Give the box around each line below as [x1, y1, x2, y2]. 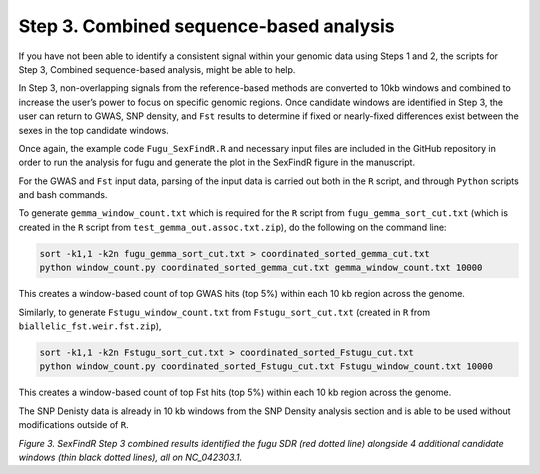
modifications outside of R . [18, 419, 129, 431]
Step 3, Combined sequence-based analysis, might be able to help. [18, 63, 296, 75]
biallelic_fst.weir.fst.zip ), [18, 320, 162, 332]
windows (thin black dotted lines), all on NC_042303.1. [18, 451, 243, 463]
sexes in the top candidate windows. [18, 124, 169, 136]
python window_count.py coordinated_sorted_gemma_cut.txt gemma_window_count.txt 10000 [39, 262, 483, 274]
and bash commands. [18, 189, 108, 201]
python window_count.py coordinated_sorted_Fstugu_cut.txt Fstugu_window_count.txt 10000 [39, 361, 494, 372]
